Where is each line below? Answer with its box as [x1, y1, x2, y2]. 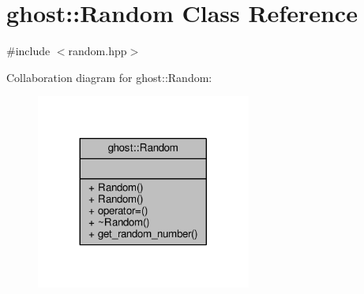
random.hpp [68, 43, 127, 59]
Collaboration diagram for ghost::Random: [6, 69, 212, 85]
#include [6, 43, 51, 59]
